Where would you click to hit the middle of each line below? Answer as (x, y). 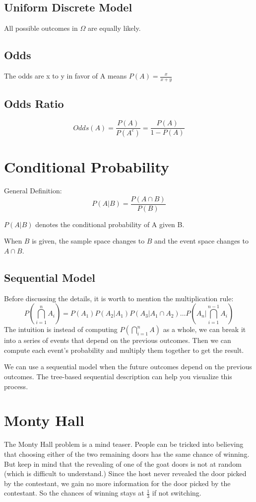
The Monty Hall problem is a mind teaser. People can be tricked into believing (124, 444)
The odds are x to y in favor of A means (65, 76)
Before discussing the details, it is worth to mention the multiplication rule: (119, 298)
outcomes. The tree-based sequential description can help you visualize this (118, 376)
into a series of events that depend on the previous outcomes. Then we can (118, 340)
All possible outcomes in (41, 28)
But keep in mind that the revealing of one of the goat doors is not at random (123, 463)
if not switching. (177, 493)
